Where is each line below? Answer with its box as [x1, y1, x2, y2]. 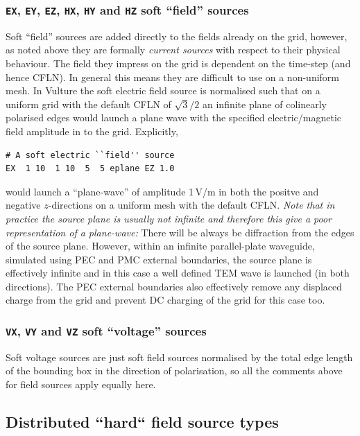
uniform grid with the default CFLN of [6, 96, 171, 111]
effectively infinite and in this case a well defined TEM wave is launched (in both [6, 265, 350, 280]
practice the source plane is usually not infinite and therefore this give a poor [6, 211, 332, 225]
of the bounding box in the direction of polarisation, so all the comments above [6, 363, 343, 378]
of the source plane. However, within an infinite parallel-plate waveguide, [6, 238, 315, 253]
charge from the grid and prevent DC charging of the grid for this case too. [6, 293, 325, 307]
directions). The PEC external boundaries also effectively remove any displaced [6, 279, 342, 293]
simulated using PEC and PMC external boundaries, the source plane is [6, 252, 312, 266]
